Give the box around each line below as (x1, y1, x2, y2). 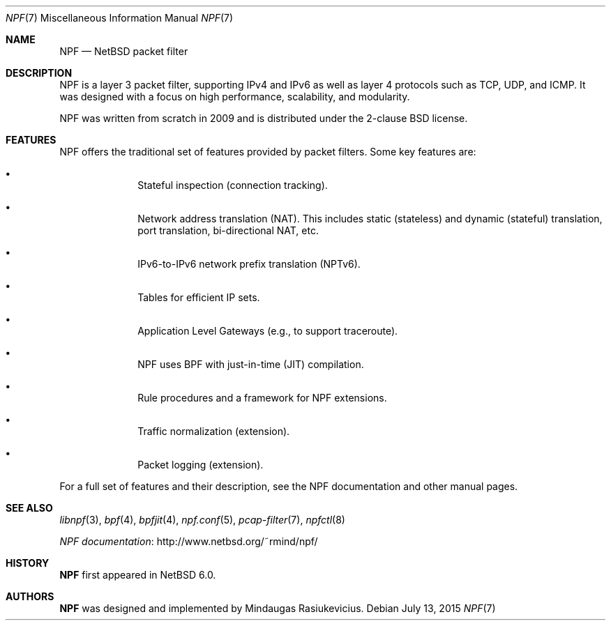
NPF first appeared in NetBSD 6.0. (59, 569, 216, 581)
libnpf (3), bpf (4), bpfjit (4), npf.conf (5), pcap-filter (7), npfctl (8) (59, 514, 345, 526)
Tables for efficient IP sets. (137, 291, 260, 303)
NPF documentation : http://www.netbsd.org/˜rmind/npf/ (59, 535, 318, 547)
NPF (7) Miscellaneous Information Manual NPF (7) (6, 12, 234, 24)
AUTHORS (6, 590, 54, 602)
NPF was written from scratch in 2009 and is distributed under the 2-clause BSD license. (59, 112, 468, 124)
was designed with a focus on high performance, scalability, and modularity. (59, 91, 410, 102)
